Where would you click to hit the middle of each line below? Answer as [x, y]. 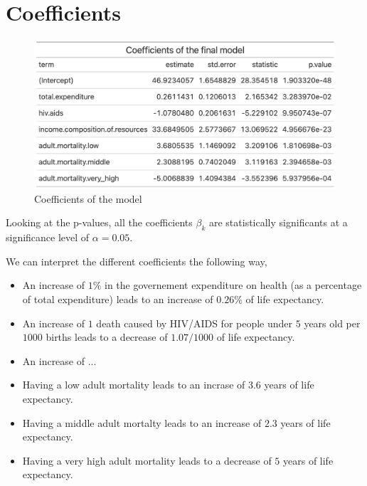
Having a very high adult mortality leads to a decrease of [147, 460]
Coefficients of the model [88, 198]
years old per [332, 323]
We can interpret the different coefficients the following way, [137, 261]
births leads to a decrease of [107, 337]
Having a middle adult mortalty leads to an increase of [142, 422]
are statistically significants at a [278, 222]
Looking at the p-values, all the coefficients [99, 222]
